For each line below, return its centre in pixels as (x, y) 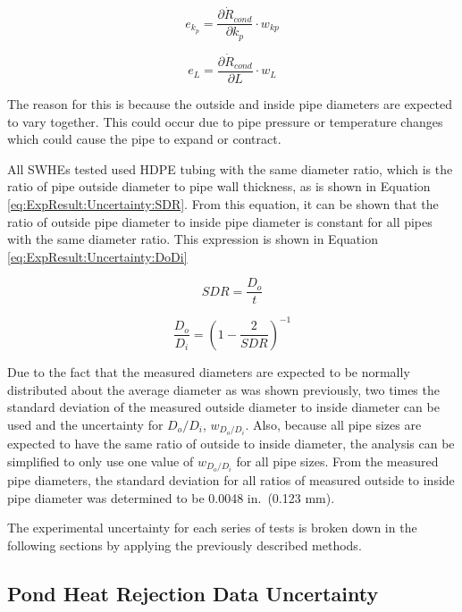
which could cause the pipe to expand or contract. (144, 139)
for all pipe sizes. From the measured (337, 461)
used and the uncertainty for (85, 424)
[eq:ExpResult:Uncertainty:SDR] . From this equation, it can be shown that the (223, 203)
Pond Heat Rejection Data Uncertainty (193, 593)
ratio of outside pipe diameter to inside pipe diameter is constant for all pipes (220, 221)
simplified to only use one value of (101, 461)
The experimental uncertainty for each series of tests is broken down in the (212, 528)
